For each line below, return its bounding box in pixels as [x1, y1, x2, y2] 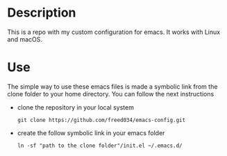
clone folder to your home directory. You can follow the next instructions [7, 89, 215, 98]
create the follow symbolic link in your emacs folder [17, 128, 165, 137]
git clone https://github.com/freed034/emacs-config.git [17, 116, 186, 123]
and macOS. [7, 35, 43, 43]
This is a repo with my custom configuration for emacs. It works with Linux [7, 28, 221, 36]
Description [7, 5, 76, 21]
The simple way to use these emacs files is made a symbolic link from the [7, 82, 218, 91]
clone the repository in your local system [17, 103, 134, 112]
